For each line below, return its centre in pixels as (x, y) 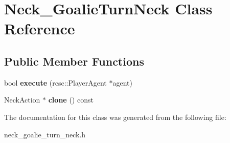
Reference (40, 28)
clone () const (71, 100)
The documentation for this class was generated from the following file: (115, 117)
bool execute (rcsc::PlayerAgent (55, 82)
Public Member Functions (74, 61)
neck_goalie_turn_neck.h (45, 134)
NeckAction (22, 100)
